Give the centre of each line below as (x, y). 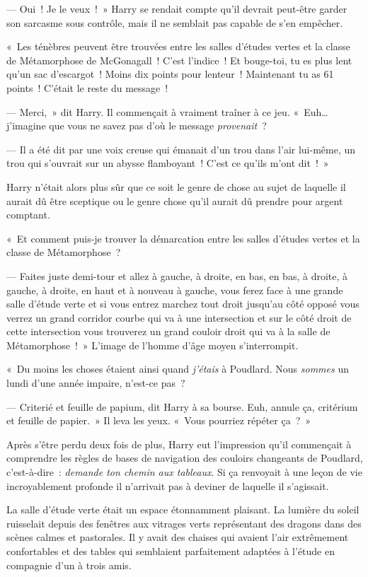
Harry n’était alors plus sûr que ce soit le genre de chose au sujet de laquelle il (176, 186)
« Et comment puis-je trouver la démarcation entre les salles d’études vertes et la (183, 238)
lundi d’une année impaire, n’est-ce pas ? (96, 383)
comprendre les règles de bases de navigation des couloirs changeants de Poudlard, (185, 458)
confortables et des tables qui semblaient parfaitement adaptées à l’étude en (171, 551)
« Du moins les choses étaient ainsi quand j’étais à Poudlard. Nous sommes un (178, 369)
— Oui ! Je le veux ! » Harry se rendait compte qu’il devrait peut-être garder (177, 8)
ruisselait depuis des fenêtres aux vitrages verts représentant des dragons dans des (184, 523)
